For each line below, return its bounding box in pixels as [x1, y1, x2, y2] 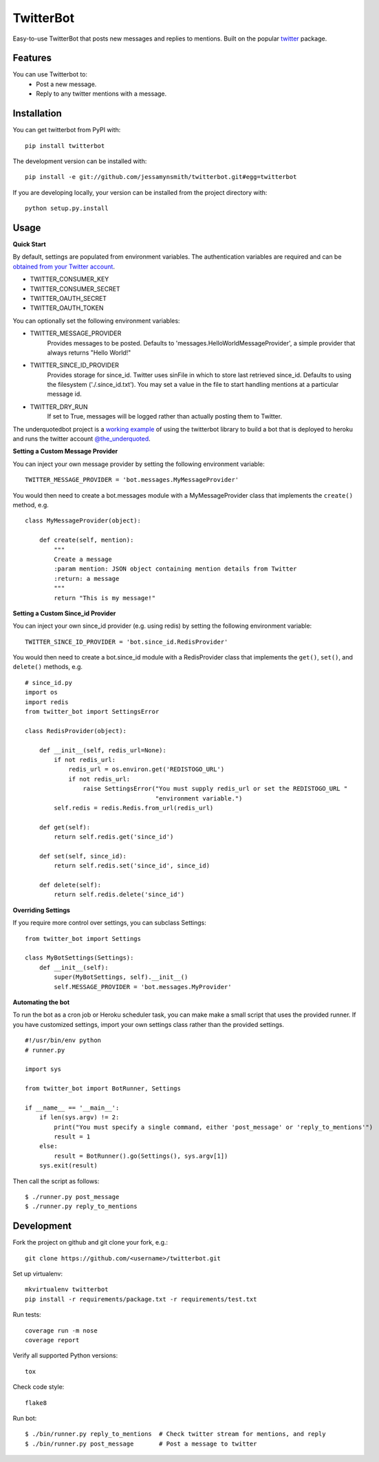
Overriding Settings [12, 906, 70, 914]
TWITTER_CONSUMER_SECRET [30, 284, 120, 293]
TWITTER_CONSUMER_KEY [30, 275, 109, 284]
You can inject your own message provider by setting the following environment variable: [12, 460, 265, 468]
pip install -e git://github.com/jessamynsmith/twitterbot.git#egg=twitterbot [25, 173, 297, 181]
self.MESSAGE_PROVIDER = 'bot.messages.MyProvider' [54, 983, 232, 990]
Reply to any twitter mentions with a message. [36, 89, 167, 98]
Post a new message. [36, 80, 97, 88]
